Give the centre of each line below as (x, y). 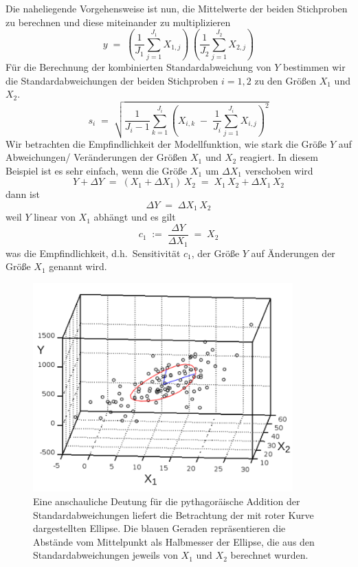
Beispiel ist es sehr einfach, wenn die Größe (97, 170)
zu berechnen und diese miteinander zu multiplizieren (118, 22)
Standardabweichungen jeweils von (105, 555)
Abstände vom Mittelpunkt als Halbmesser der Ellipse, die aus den (174, 541)
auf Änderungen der (293, 253)
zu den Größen (285, 80)
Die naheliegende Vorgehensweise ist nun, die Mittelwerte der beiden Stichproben (177, 8)
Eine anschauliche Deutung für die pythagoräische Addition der (167, 501)
